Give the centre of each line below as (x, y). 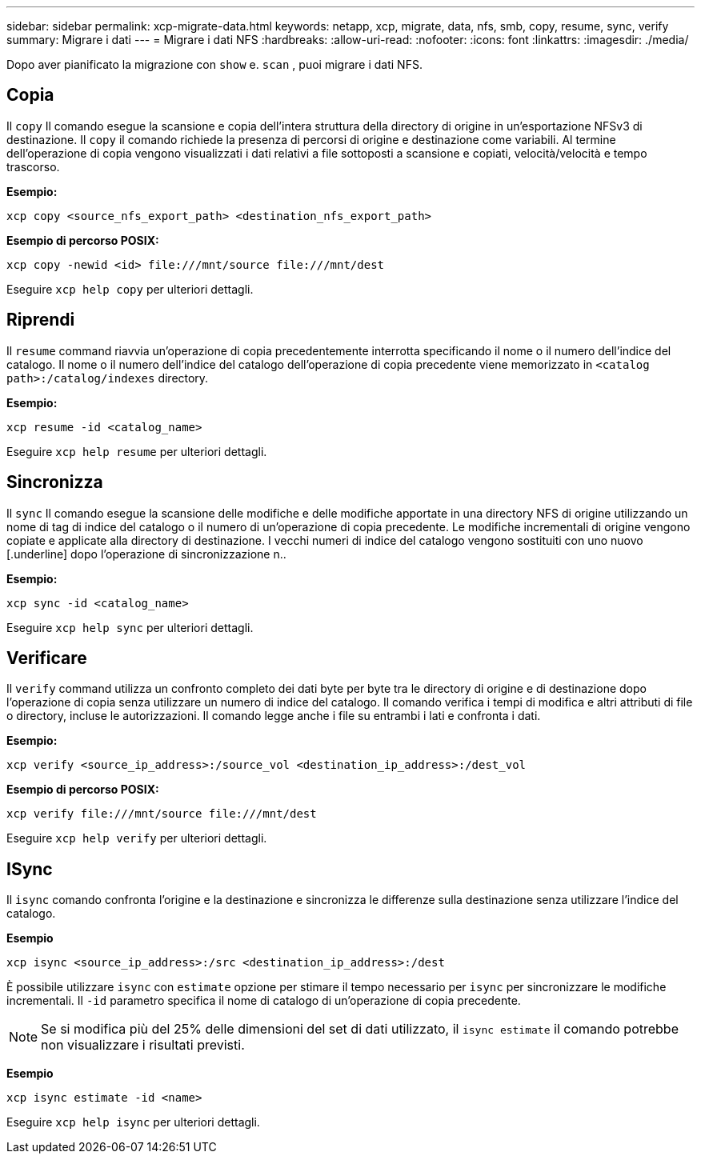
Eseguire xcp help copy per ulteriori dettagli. (130, 289)
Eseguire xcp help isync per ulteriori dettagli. (133, 1122)
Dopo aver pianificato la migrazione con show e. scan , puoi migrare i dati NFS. (214, 64)
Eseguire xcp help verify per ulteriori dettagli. (137, 838)
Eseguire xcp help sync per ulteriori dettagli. (130, 627)
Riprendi (41, 320)
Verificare (47, 658)
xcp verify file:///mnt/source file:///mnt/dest (162, 814)
